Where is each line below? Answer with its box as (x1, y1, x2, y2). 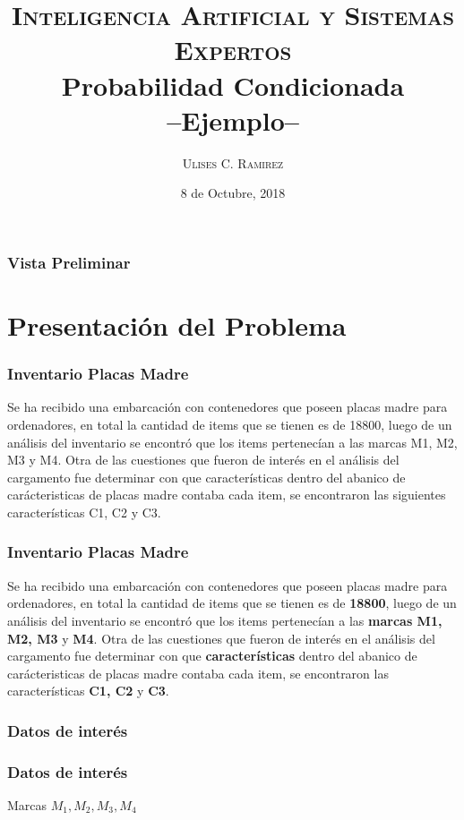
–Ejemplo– (167, 101, 299, 138)
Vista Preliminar (7, 251, 131, 273)
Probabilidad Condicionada (61, 66, 405, 103)
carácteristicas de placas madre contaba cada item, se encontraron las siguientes (7, 485, 446, 504)
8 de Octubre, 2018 (180, 184, 286, 202)
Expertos (174, 31, 292, 68)
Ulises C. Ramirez (182, 153, 284, 172)
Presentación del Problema (7, 306, 347, 343)
